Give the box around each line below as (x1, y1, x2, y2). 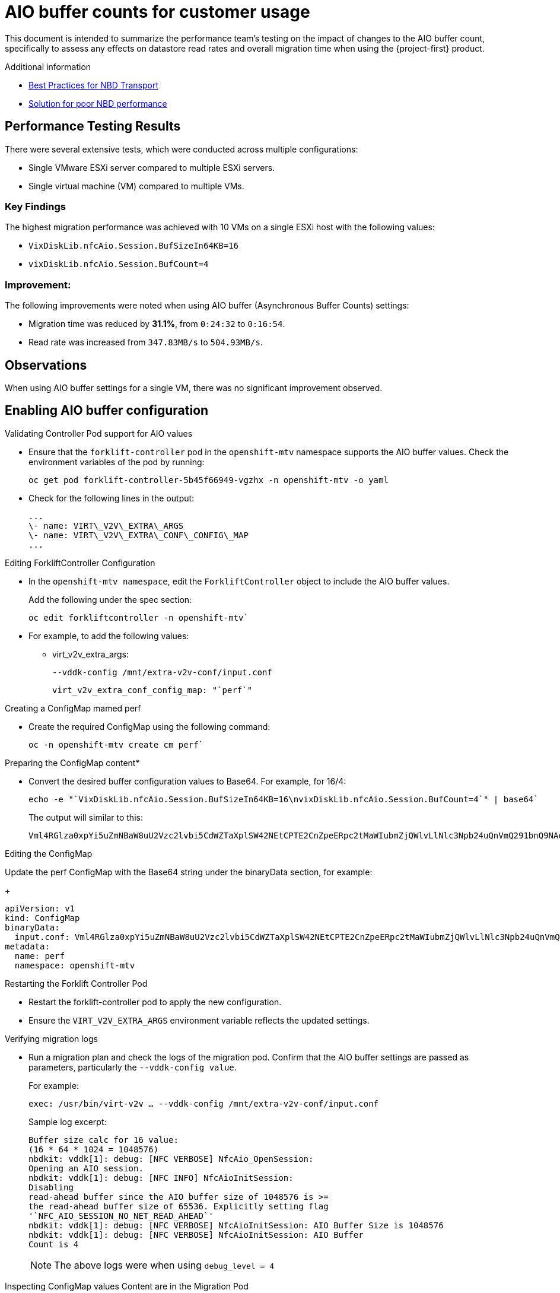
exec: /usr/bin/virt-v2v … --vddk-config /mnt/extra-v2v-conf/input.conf (28, 1098, 379, 1108)
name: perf (14, 951, 65, 961)
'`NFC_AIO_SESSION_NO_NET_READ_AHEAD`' (28, 1211, 214, 1221)
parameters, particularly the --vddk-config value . (28, 1062, 237, 1072)
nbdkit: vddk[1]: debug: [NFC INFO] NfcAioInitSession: (28, 1173, 294, 1183)
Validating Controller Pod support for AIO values (5, 428, 193, 439)
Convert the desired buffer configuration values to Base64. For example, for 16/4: (28, 776, 346, 786)
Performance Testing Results (5, 119, 181, 134)
